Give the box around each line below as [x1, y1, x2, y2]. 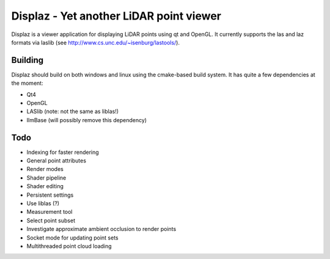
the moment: [11, 79, 43, 87]
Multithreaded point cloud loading [26, 243, 112, 250]
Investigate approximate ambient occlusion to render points [26, 225, 177, 233]
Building [11, 55, 44, 65]
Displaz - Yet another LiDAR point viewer [11, 9, 221, 23]
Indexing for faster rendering [26, 148, 99, 156]
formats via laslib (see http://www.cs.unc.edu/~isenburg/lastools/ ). [11, 38, 180, 46]
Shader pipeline [26, 174, 67, 181]
